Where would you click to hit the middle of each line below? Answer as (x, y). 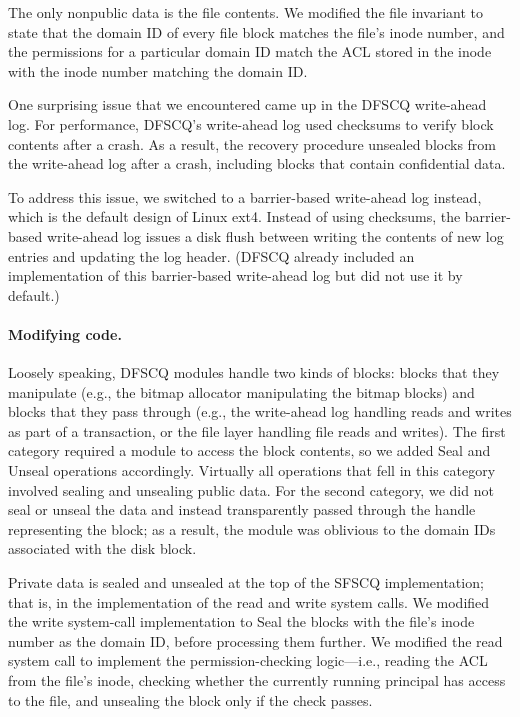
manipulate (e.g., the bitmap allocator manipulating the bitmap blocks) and (241, 391)
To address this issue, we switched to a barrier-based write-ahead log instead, (245, 196)
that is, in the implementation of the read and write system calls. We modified (249, 601)
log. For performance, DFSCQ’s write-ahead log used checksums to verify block (251, 123)
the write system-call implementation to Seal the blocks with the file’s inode (241, 621)
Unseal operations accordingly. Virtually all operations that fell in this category (252, 470)
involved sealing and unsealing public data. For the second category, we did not (251, 489)
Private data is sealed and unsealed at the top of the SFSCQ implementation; (246, 582)
